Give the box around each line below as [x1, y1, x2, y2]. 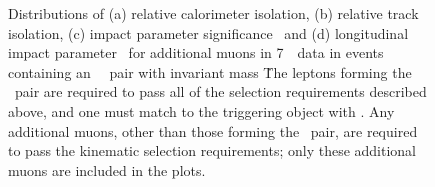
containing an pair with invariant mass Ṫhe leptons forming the [8, 61, 412, 82]
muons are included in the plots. [8, 159, 206, 180]
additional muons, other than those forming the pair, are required [8, 120, 418, 141]
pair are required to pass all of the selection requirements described [14, 81, 427, 102]
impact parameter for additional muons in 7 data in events [8, 42, 384, 63]
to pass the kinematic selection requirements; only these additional [8, 140, 417, 161]
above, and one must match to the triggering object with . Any [8, 100, 395, 121]
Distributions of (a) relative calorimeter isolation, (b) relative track [8, 3, 419, 23]
